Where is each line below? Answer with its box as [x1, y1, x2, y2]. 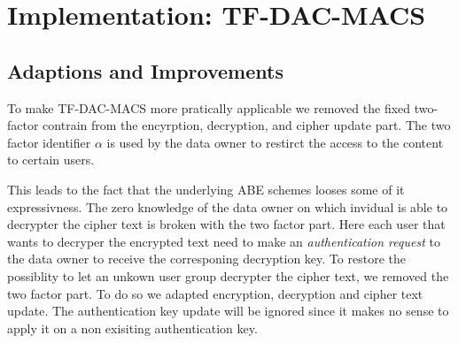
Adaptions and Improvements [7, 57, 283, 84]
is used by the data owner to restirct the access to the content [106, 133, 444, 151]
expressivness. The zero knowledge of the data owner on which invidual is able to [7, 197, 448, 216]
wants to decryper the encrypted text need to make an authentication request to [7, 232, 440, 250]
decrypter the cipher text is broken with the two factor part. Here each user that [7, 215, 446, 233]
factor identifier [7, 133, 91, 151]
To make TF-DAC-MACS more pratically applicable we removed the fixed [7, 98, 411, 117]
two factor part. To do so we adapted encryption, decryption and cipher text [7, 284, 423, 302]
